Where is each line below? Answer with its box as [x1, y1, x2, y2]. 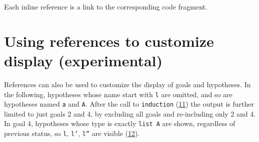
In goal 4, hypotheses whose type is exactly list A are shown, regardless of [4, 118, 235, 129]
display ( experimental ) [4, 50, 163, 70]
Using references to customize [4, 30, 214, 51]
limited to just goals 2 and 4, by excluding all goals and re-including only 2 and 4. [4, 108, 256, 119]
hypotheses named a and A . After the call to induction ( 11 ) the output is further [4, 99, 254, 109]
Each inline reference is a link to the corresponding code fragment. [4, 1, 207, 11]
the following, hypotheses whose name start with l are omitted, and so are [4, 89, 232, 99]
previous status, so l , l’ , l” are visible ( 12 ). [4, 128, 140, 139]
